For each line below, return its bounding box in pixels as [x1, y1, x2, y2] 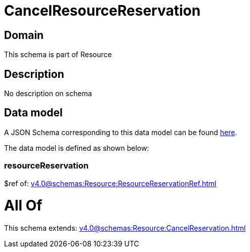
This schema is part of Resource [4, 50, 112, 59]
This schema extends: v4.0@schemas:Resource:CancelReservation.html [4, 224, 246, 233]
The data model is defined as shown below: [4, 143, 149, 152]
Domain [4, 28, 44, 41]
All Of [4, 197, 43, 215]
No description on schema [4, 89, 92, 98]
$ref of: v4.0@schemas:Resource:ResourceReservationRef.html [4, 179, 217, 188]
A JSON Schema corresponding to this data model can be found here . [4, 128, 237, 137]
